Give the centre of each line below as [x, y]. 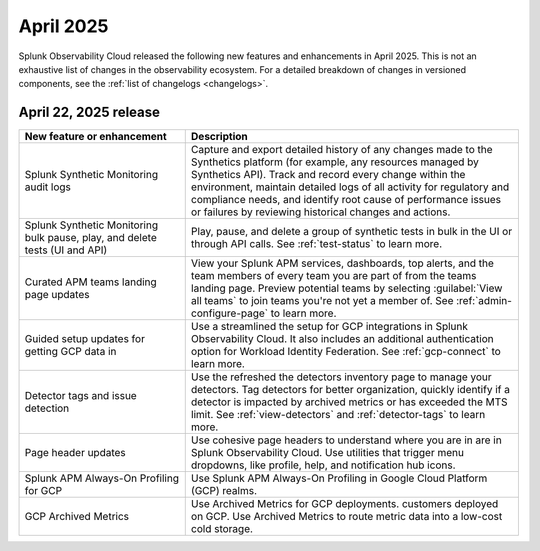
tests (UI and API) [66, 250]
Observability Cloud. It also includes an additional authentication [342, 339]
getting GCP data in [70, 352]
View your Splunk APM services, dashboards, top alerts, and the [342, 263]
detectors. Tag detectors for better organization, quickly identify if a [350, 390]
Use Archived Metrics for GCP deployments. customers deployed [344, 504]
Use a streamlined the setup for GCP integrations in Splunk [329, 327]
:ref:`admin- [483, 301]
